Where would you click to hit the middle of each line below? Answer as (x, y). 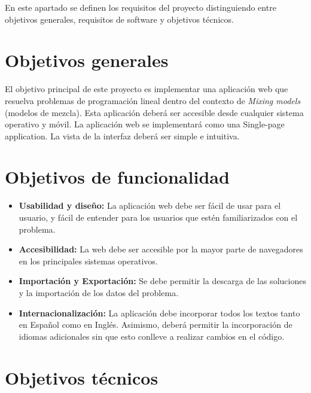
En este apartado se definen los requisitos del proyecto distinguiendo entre (141, 7)
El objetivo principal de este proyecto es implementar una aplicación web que (147, 89)
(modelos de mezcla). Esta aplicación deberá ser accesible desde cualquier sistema (154, 112)
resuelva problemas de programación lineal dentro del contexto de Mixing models (153, 100)
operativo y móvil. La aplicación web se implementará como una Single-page (145, 124)
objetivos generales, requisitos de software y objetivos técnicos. (119, 19)
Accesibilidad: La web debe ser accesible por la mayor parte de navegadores (161, 249)
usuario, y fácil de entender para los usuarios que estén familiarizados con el (158, 217)
